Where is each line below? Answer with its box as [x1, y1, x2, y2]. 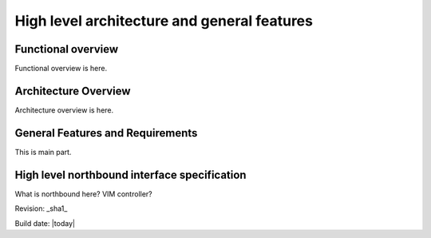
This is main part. [14, 147, 72, 157]
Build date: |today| [14, 218, 76, 228]
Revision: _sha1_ [14, 204, 68, 213]
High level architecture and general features [14, 12, 313, 30]
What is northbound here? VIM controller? [14, 188, 152, 199]
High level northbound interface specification [14, 168, 247, 181]
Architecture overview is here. [14, 105, 114, 115]
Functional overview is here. [14, 64, 108, 73]
